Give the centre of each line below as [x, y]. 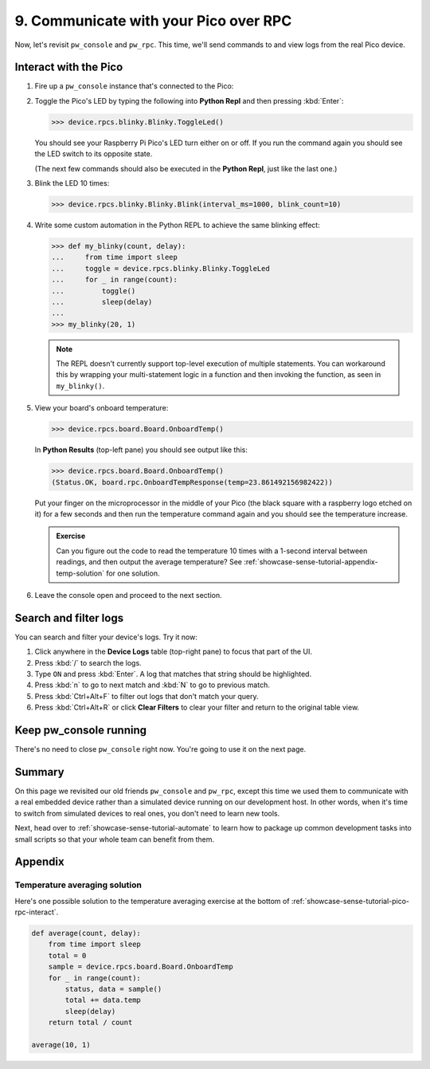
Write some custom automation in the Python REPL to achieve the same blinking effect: [177, 225]
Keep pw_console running [81, 730]
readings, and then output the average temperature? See [149, 562]
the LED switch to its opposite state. [94, 154]
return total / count [90, 1023]
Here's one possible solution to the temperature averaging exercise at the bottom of [152, 901]
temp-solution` [80, 573]
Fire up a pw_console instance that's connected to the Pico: [134, 86]
